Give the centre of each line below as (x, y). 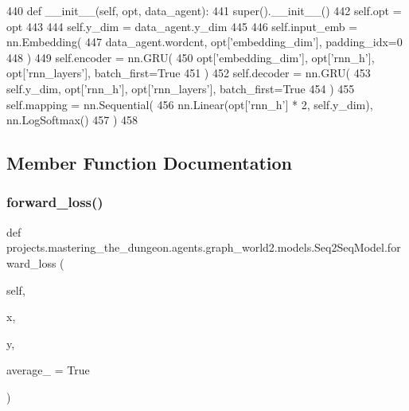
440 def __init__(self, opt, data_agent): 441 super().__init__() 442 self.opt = (204, 10)
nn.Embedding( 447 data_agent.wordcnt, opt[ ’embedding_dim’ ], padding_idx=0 (204, 42)
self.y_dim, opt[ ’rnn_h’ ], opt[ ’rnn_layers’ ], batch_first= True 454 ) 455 (181, 88)
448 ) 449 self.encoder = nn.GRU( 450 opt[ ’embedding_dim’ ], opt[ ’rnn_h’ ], (191, 57)
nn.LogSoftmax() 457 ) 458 (72, 120)
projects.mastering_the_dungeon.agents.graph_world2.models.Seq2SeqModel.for (204, 247)
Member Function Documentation (150, 163)
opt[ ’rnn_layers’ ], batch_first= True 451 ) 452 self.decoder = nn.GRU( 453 (189, 73)
